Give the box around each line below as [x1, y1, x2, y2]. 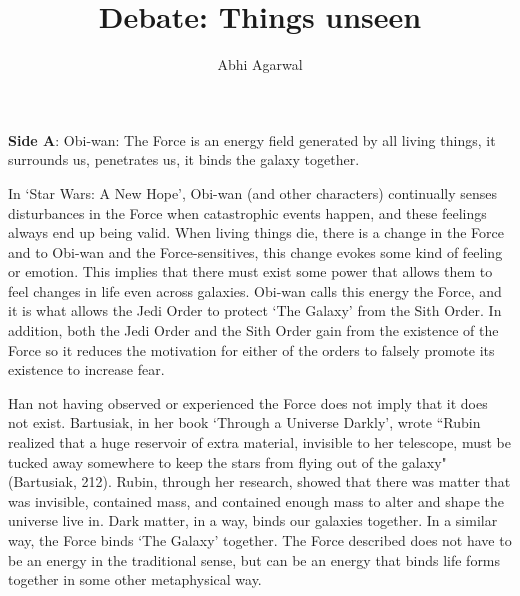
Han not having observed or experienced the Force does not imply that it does [8, 392, 488, 413]
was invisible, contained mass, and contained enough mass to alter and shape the [8, 490, 505, 511]
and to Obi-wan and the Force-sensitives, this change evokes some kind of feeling [8, 241, 503, 262]
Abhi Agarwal [217, 54, 303, 75]
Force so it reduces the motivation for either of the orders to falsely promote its [8, 339, 495, 360]
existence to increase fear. [8, 359, 165, 380]
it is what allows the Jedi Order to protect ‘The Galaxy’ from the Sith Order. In [8, 300, 502, 321]
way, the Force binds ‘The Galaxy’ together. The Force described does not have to [8, 530, 512, 550]
